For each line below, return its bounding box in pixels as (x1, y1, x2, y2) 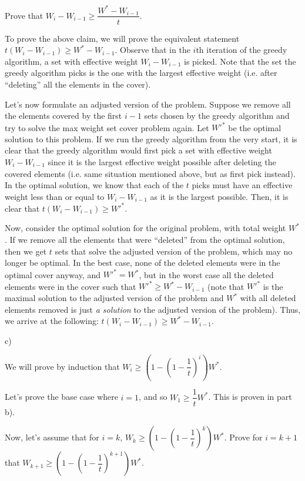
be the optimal (228, 121, 281, 133)
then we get (5, 245, 47, 257)
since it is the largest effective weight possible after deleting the (48, 156, 276, 168)
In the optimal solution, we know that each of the (5, 179, 184, 191)
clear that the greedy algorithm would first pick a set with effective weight (5, 144, 272, 156)
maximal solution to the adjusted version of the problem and (5, 292, 224, 304)
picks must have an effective (192, 179, 293, 191)
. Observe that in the (115, 44, 190, 56)
